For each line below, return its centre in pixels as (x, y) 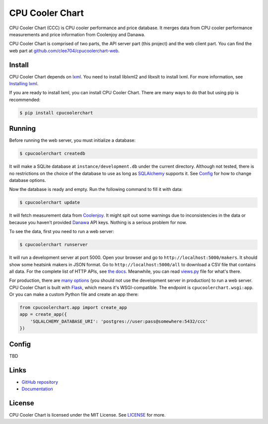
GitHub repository (40, 382)
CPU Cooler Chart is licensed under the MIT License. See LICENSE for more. (87, 415)
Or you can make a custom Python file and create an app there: (74, 295)
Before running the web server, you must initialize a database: (72, 140)
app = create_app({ (43, 314)
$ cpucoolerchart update (50, 203)
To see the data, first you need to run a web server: (62, 232)
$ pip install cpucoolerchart (56, 113)
